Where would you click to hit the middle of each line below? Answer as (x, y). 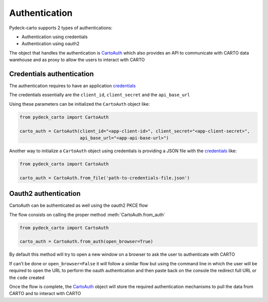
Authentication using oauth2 (50, 44)
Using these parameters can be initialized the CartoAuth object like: (79, 104)
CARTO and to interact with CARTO (45, 294)
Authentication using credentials (55, 37)
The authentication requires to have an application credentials (72, 86)
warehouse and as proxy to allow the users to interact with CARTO (77, 60)
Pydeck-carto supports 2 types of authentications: (61, 28)
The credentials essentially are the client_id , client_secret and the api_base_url (100, 95)
